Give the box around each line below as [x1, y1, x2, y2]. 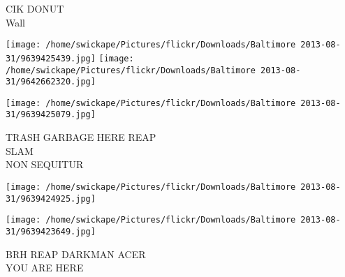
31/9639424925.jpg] [6, 193, 96, 204]
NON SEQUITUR [6, 157, 84, 172]
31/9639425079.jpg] [6, 110, 96, 120]
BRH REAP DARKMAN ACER [6, 246, 146, 261]
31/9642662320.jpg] [6, 77, 96, 87]
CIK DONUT [6, 1, 64, 15]
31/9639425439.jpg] [6, 53, 96, 63]
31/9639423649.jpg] [6, 226, 96, 237]
